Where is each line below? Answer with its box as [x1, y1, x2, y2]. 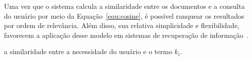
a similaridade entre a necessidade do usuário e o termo [4, 46, 173, 57]
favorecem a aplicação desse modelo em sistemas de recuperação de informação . [4, 30, 249, 40]
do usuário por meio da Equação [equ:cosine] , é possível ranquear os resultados [4, 10, 245, 21]
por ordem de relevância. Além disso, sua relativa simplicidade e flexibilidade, [4, 20, 240, 30]
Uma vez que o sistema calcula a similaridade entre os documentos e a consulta [4, 1, 245, 11]
